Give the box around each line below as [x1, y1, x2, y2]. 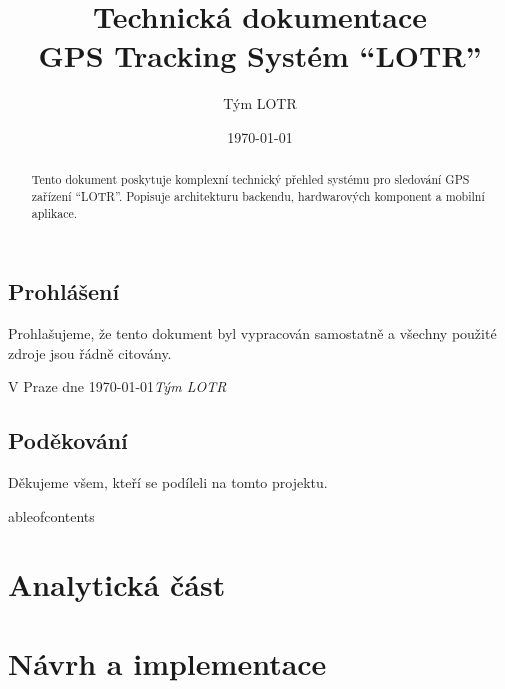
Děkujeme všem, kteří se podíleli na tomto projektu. [8, 472, 328, 493]
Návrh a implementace [8, 642, 327, 683]
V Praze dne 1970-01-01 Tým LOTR [8, 376, 227, 397]
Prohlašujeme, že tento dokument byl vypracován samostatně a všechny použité [8, 323, 497, 344]
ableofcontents [8, 505, 95, 526]
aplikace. [31, 204, 78, 221]
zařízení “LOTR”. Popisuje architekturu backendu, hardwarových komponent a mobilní [31, 187, 485, 204]
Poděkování [8, 425, 128, 456]
